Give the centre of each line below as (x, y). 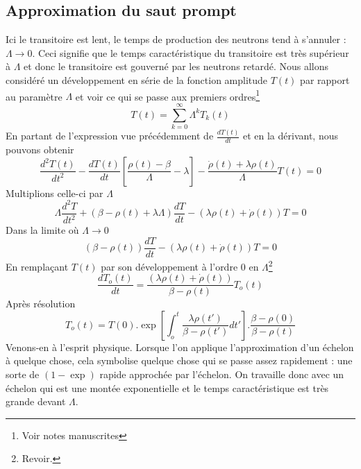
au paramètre (34, 96)
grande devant (36, 401)
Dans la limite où (42, 230)
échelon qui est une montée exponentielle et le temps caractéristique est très (167, 387)
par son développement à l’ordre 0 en (180, 266)
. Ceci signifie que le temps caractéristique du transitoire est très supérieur (191, 52)
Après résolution (41, 304)
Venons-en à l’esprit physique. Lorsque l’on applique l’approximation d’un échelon (180, 347)
